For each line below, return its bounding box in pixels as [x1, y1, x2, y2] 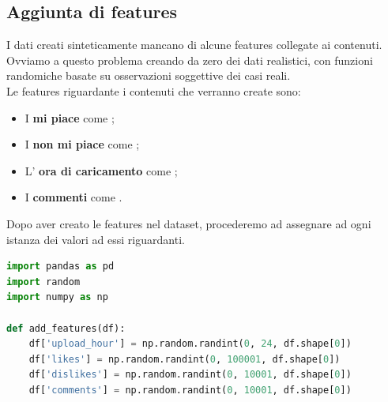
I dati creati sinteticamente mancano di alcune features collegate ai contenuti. [6, 36, 382, 53]
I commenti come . [24, 189, 122, 205]
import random [6, 276, 81, 287]
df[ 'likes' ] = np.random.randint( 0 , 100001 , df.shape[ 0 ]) [28, 353, 341, 365]
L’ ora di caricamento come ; [24, 162, 178, 178]
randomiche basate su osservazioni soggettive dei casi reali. [6, 67, 291, 84]
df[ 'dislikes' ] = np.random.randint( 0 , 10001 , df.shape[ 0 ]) [28, 369, 352, 381]
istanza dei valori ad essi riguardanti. [6, 231, 185, 247]
